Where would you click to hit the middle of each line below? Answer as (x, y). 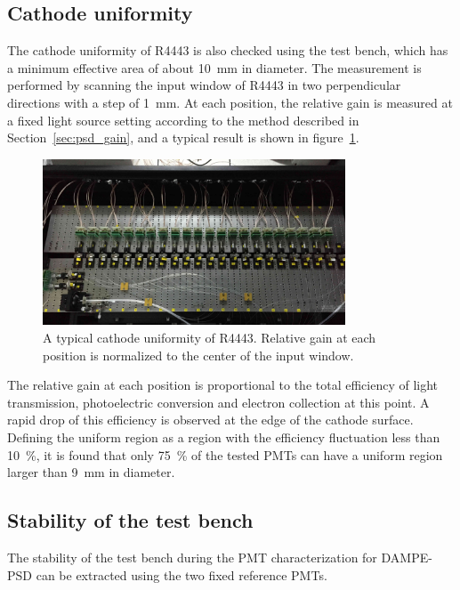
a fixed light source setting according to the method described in (183, 120)
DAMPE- (407, 557)
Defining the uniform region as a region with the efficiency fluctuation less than (224, 437)
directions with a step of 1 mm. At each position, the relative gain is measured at (230, 102)
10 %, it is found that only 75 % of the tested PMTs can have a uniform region (225, 454)
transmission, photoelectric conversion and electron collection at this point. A (218, 402)
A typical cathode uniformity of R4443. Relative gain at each (210, 338)
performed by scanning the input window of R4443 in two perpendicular (204, 85)
